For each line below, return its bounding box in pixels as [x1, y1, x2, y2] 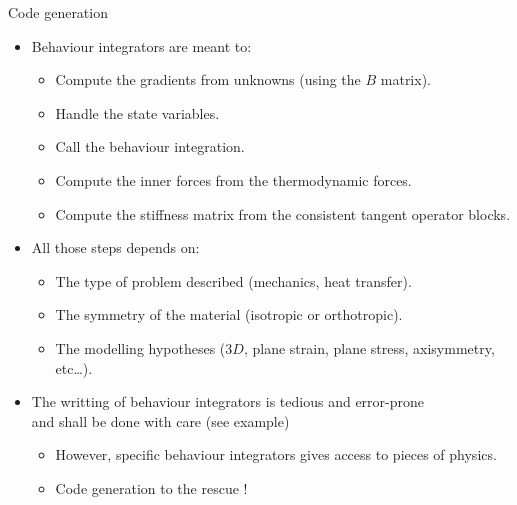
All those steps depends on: [31, 237, 200, 258]
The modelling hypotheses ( [55, 337, 226, 358]
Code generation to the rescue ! [55, 477, 248, 498]
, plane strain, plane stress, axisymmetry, [243, 337, 495, 358]
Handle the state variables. [55, 102, 220, 123]
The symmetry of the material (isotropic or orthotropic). [55, 304, 403, 325]
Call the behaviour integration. [55, 136, 245, 157]
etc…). [55, 357, 93, 378]
